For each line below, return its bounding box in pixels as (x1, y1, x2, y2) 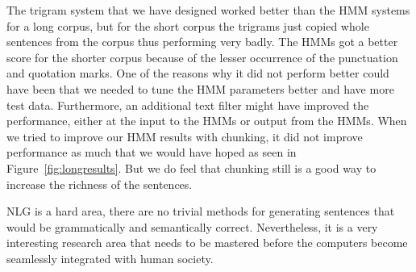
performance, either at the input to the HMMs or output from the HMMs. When (6, 112, 407, 129)
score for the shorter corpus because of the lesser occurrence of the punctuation (6, 48, 398, 65)
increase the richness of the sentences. (6, 175, 193, 192)
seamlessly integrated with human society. (6, 249, 214, 266)
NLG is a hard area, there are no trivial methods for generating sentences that (6, 203, 395, 220)
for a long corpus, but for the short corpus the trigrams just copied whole (6, 17, 369, 34)
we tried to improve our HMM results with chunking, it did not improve (6, 128, 363, 144)
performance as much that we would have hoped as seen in (6, 144, 297, 161)
